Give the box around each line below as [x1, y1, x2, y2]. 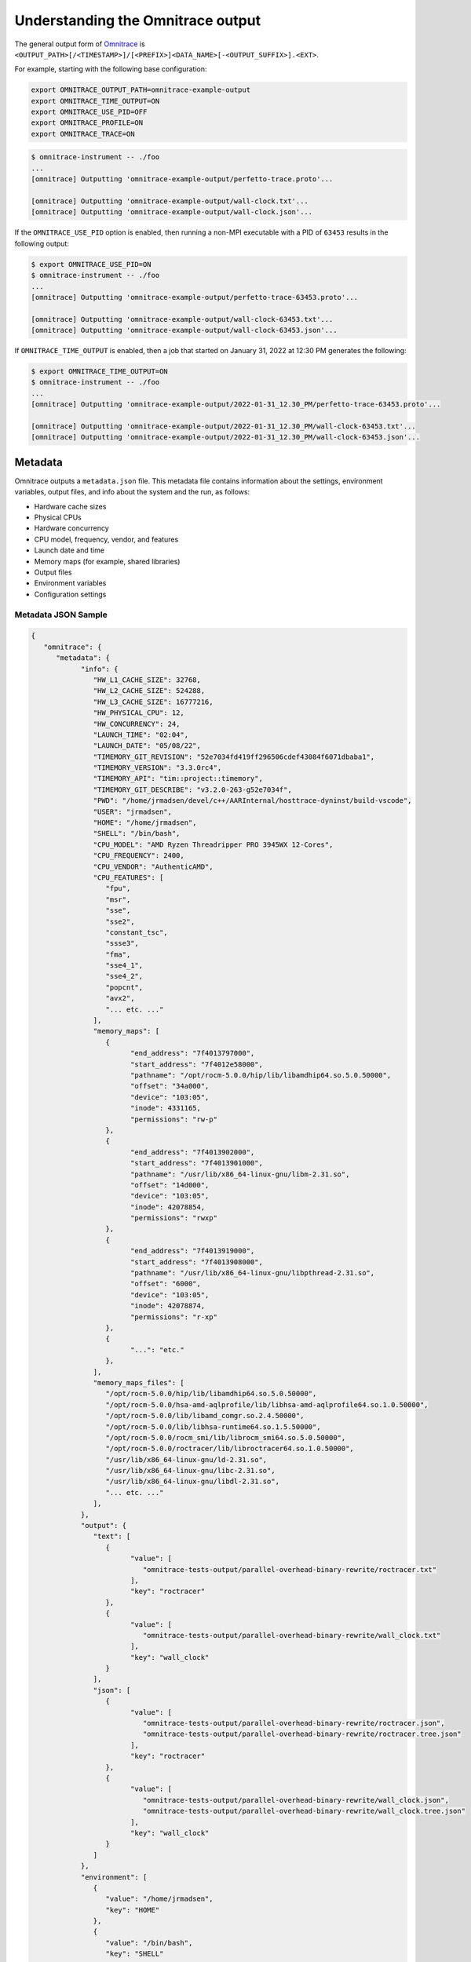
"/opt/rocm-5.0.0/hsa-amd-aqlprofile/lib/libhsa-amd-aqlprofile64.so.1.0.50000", [105, 1400, 429, 1409]
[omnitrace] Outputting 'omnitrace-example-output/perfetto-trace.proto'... [31, 175, 334, 184]
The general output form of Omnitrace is [14, 39, 145, 49]
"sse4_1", [105, 961, 144, 970]
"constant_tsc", [105, 928, 168, 937]
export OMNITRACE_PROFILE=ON [31, 119, 144, 127]
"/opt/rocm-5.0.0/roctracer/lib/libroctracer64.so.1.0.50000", [105, 1444, 355, 1453]
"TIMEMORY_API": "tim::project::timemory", [93, 774, 263, 783]
